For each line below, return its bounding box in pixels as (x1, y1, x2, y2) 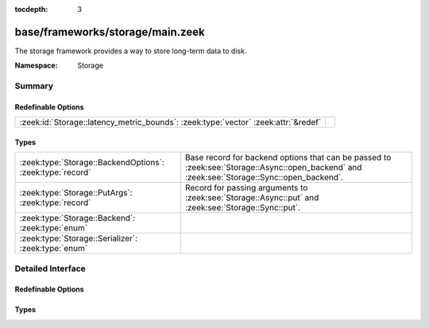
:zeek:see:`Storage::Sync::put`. (184, 203, 301, 214)
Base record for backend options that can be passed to (184, 152, 392, 163)
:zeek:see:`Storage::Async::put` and (184, 192, 319, 203)
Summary (14, 80, 54, 91)
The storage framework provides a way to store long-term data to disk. (14, 46, 247, 56)
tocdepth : (14, 5, 48, 14)
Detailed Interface (14, 263, 87, 274)
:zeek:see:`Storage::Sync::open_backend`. (184, 172, 344, 183)
